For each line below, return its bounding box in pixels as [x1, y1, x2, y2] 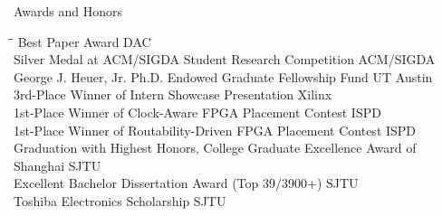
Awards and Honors [14, 2, 123, 20]
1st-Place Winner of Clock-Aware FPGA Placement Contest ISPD [14, 102, 381, 121]
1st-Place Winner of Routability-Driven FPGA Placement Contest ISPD [14, 120, 417, 139]
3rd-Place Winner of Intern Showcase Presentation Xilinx [14, 85, 332, 104]
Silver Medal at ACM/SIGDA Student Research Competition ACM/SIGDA [14, 50, 436, 69]
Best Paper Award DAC [17, 32, 151, 51]
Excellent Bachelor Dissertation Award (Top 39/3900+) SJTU [14, 174, 359, 193]
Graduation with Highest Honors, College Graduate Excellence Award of [14, 138, 417, 157]
